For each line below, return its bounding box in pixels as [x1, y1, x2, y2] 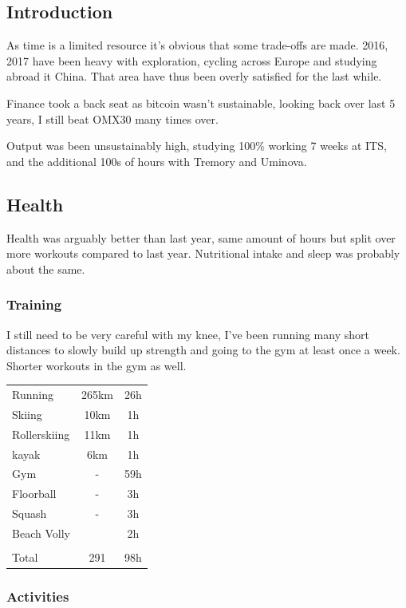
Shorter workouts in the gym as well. [6, 357, 187, 373]
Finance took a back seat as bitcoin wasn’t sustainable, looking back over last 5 [6, 94, 396, 111]
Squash [12, 505, 47, 522]
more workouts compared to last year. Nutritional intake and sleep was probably [6, 245, 400, 262]
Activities [6, 586, 69, 606]
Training [6, 294, 62, 314]
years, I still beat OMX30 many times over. [6, 110, 219, 127]
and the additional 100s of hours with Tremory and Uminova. [6, 152, 307, 169]
